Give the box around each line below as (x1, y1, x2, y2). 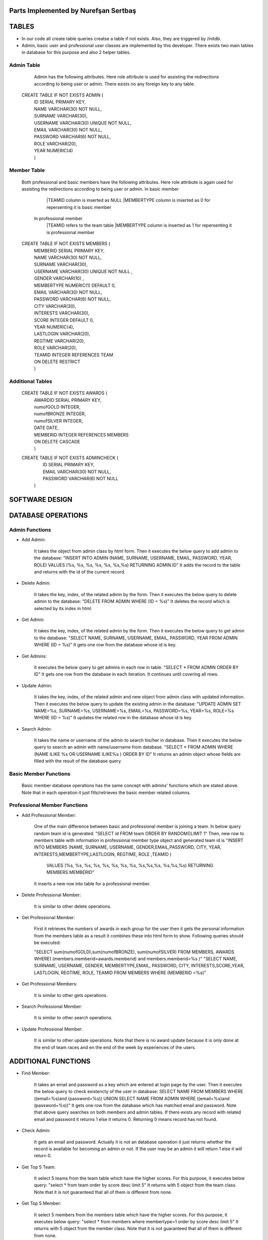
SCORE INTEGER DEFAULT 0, (34, 317, 94, 323)
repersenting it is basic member (46, 204, 112, 210)
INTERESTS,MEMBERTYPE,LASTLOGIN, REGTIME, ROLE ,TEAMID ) (34, 851, 172, 857)
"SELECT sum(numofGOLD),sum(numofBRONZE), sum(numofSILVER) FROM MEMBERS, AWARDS (34, 949, 235, 955)
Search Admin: (21, 726, 52, 732)
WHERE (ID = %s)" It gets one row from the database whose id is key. (34, 642, 177, 648)
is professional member (46, 229, 95, 235)
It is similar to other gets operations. (34, 992, 108, 998)
